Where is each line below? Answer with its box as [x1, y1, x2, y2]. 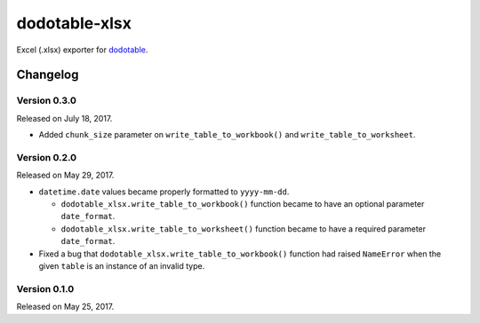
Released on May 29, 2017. [16, 169, 115, 181]
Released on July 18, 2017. [16, 113, 113, 123]
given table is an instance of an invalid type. [38, 260, 205, 271]
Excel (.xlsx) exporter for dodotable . [16, 44, 148, 55]
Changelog [16, 67, 79, 83]
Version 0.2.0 [16, 151, 77, 163]
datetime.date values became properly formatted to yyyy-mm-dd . [38, 186, 290, 197]
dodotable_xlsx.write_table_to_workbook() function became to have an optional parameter [60, 199, 425, 209]
